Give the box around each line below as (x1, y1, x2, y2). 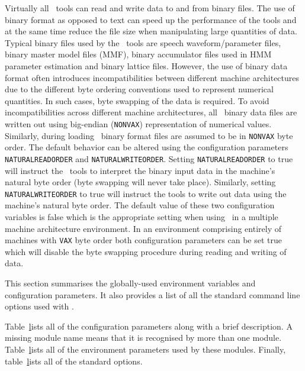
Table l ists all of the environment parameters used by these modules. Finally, (5, 343, 286, 355)
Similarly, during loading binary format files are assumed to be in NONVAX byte (5, 129, 293, 141)
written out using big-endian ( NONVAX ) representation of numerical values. (5, 117, 272, 130)
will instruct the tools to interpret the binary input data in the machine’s (5, 164, 275, 176)
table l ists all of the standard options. (5, 354, 143, 367)
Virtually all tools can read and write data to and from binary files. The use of (5, 2, 295, 14)
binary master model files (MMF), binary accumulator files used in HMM (5, 48, 272, 60)
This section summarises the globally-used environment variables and (5, 276, 256, 289)
